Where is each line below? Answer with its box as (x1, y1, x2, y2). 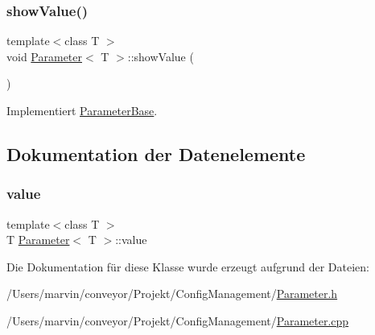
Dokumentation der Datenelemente (6, 141, 306, 166)
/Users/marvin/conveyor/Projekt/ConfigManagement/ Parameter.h (6, 285, 338, 302)
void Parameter (6, 48, 83, 64)
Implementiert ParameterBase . (6, 102, 158, 118)
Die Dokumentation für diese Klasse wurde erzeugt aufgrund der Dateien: (6, 258, 369, 275)
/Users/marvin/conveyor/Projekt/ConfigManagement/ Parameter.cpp (6, 312, 349, 329)
